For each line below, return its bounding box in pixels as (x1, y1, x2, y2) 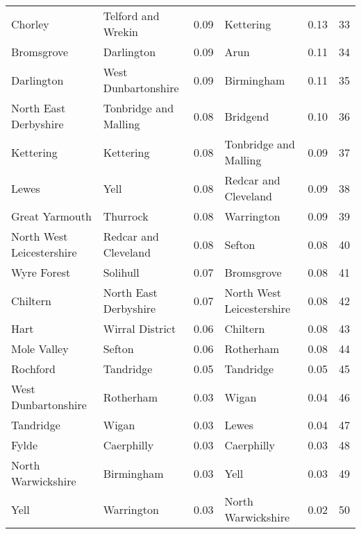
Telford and (103, 8, 160, 24)
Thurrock (103, 208, 149, 224)
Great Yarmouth (11, 208, 92, 224)
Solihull (103, 264, 140, 280)
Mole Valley (11, 341, 69, 356)
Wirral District (103, 320, 176, 336)
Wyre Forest (11, 264, 71, 280)
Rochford (11, 361, 56, 377)
